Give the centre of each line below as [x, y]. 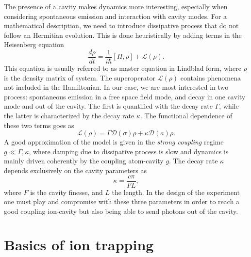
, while [229, 106]
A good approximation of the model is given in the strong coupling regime [114, 142]
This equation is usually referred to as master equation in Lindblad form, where [123, 68]
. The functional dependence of [186, 115]
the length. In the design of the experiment [176, 192]
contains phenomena [211, 77]
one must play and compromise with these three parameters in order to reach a [122, 201]
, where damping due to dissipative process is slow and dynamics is [129, 151]
